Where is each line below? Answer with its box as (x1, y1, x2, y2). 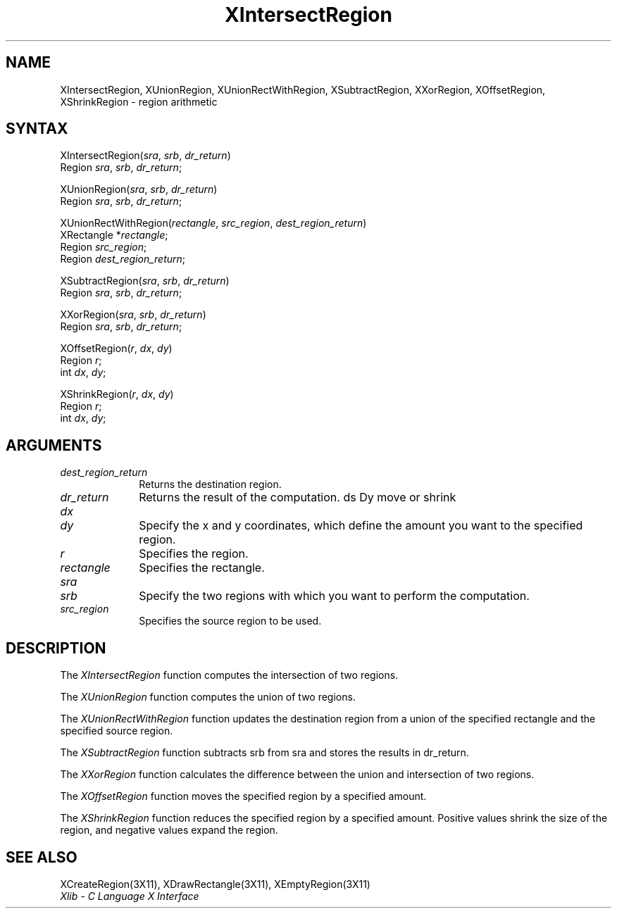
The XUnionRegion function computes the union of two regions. (60, 691, 356, 703)
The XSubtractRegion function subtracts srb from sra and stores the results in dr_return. (60, 746, 469, 759)
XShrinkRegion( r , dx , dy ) (60, 388, 174, 401)
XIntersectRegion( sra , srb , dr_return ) (60, 149, 231, 162)
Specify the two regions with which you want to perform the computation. (139, 589, 530, 603)
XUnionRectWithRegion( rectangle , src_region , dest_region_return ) (60, 217, 367, 230)
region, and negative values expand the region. (60, 824, 278, 837)
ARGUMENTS (6, 436, 102, 454)
